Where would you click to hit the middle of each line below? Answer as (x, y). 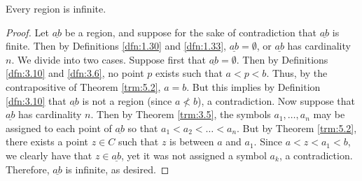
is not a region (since (127, 100)
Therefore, (28, 169)
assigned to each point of (59, 128)
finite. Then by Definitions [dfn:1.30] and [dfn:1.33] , (116, 46)
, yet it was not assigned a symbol (194, 155)
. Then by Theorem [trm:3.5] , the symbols (181, 114)
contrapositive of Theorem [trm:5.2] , (83, 86)
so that (143, 128)
